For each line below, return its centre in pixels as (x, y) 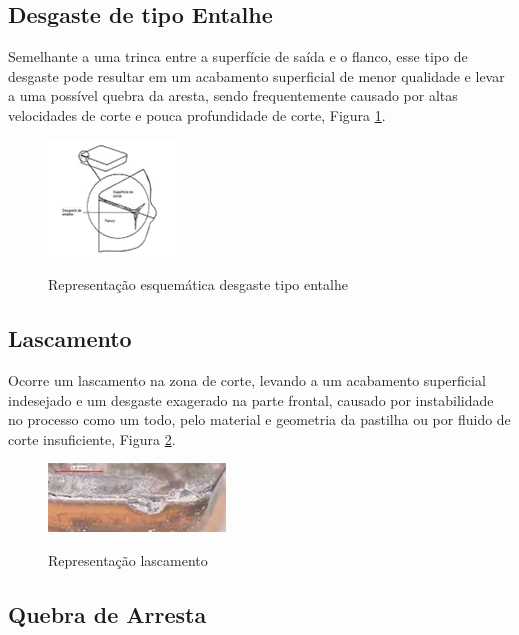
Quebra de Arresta (107, 613)
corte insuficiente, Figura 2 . (92, 438)
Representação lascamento (128, 559)
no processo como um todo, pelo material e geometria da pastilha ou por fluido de (259, 419)
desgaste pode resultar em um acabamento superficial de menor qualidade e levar (256, 75)
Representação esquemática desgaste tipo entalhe (198, 284)
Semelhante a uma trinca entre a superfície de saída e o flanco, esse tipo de (238, 56)
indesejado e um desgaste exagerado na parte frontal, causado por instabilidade (251, 399)
